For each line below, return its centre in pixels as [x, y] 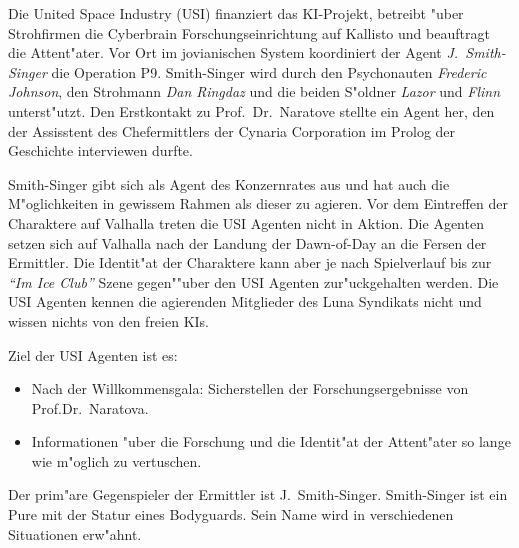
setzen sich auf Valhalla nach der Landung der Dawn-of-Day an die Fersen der [247, 242]
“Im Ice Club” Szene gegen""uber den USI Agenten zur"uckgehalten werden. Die [253, 281]
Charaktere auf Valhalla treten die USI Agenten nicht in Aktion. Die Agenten [246, 222]
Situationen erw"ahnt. [75, 533]
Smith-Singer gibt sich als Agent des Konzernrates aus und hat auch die [229, 183]
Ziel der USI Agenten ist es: [93, 354]
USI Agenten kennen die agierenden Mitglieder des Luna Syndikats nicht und [245, 301]
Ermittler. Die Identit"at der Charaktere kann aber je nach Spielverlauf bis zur [250, 262]
